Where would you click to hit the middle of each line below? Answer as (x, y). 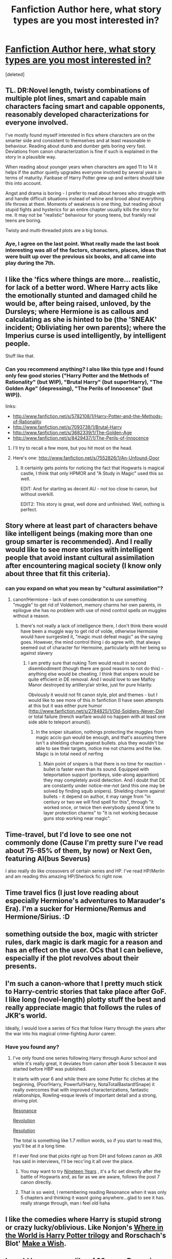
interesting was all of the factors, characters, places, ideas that (86, 250)
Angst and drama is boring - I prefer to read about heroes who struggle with (85, 193)
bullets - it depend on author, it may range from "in (97, 796)
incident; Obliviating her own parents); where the (85, 328)
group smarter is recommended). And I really (79, 542)
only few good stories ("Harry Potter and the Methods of (77, 376)
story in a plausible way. (31, 157)
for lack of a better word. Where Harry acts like (82, 288)
